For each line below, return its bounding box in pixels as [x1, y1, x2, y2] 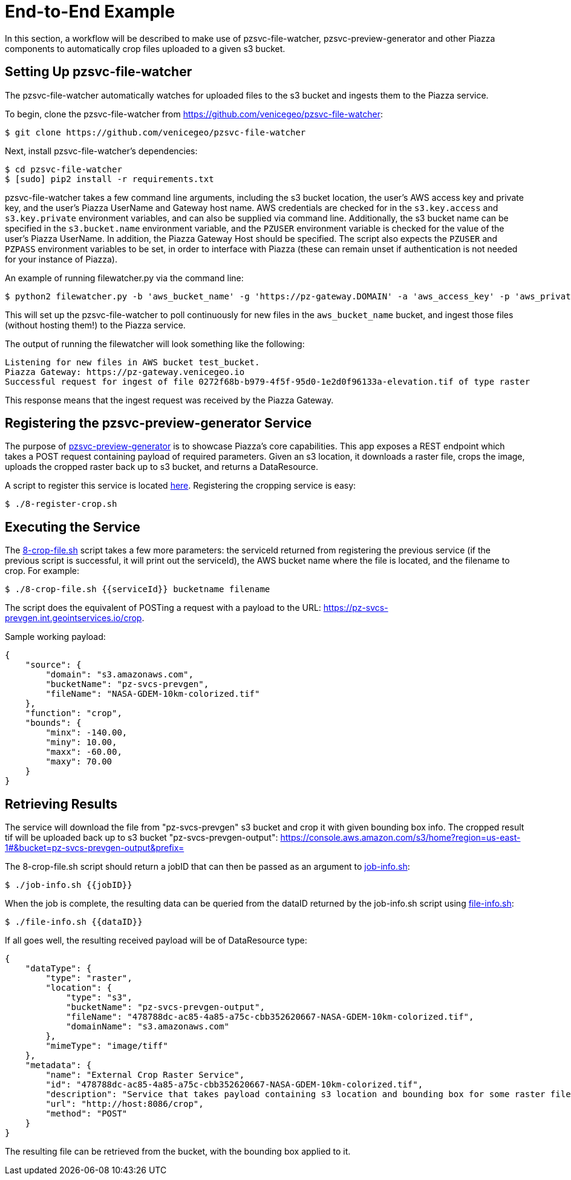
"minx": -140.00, [45, 728, 128, 738]
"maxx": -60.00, [45, 747, 122, 757]
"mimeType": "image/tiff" [45, 1041, 168, 1051]
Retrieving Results [5, 796, 117, 812]
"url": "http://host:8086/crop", [45, 1099, 204, 1109]
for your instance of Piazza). [5, 253, 117, 264]
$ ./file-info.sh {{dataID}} [5, 917, 143, 927]
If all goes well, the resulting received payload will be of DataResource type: [5, 935, 307, 946]
